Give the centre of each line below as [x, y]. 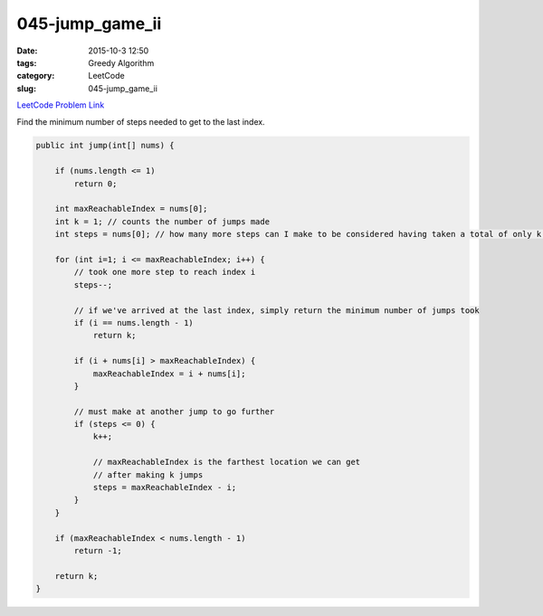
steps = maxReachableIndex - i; [165, 488]
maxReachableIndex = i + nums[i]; [169, 374]
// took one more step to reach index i [165, 272]
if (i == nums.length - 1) [133, 322]
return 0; [95, 184]
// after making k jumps [148, 474]
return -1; [98, 550]
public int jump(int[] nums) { [105, 146]
